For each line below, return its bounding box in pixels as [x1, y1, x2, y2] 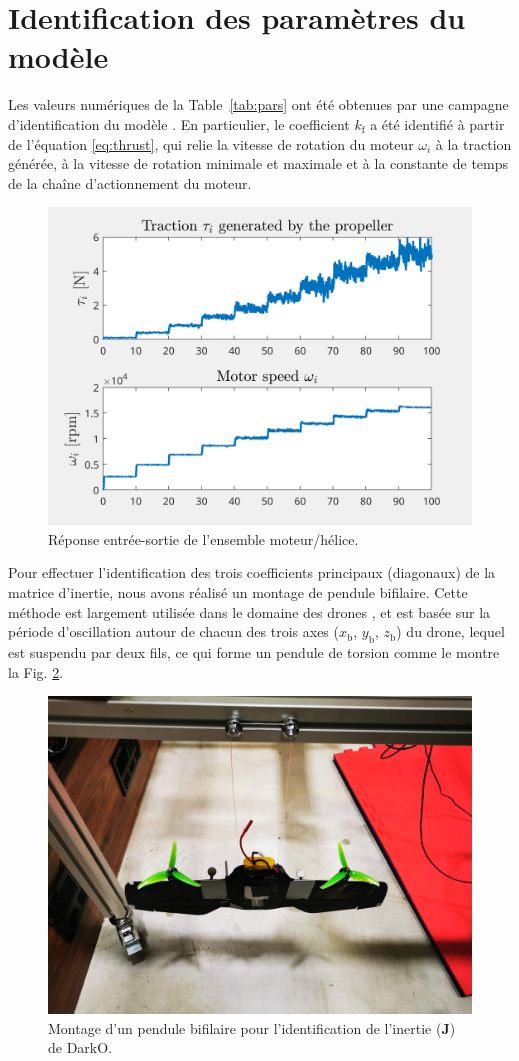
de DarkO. [48, 1037, 113, 1058]
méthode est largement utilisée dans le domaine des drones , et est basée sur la [8, 601, 491, 622]
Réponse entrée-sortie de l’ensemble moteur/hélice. [48, 528, 359, 549]
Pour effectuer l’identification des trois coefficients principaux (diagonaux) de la [8, 562, 496, 583]
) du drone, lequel [396, 621, 505, 642]
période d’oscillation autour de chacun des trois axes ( [8, 621, 339, 642]
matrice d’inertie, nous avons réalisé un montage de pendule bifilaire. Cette [8, 582, 468, 603]
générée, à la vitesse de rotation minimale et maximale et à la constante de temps [8, 153, 509, 174]
